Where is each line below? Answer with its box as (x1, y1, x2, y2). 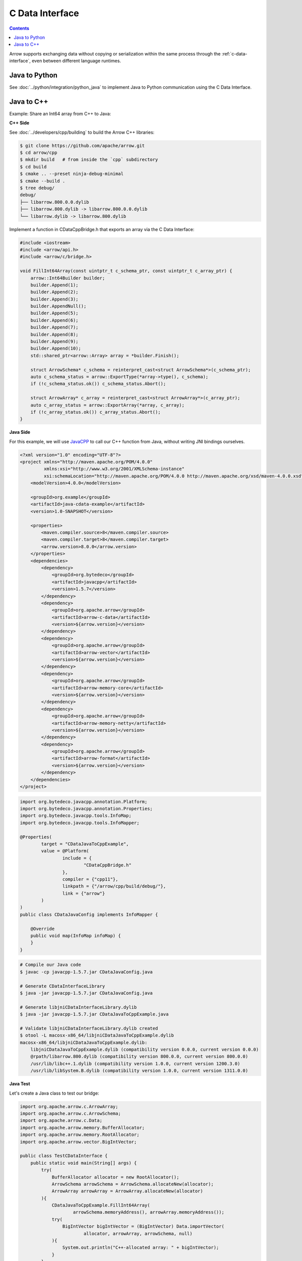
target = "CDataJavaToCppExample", (41, 841, 129, 847)
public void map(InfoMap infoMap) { (30, 933, 121, 939)
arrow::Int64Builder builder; (30, 275, 105, 281)
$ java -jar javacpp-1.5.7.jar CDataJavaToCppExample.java (20, 1011, 169, 1017)
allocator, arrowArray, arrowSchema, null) (83, 1231, 193, 1236)
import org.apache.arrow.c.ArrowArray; (20, 1104, 118, 1109)
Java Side (9, 429, 30, 435)
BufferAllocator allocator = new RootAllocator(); (51, 1174, 180, 1180)
